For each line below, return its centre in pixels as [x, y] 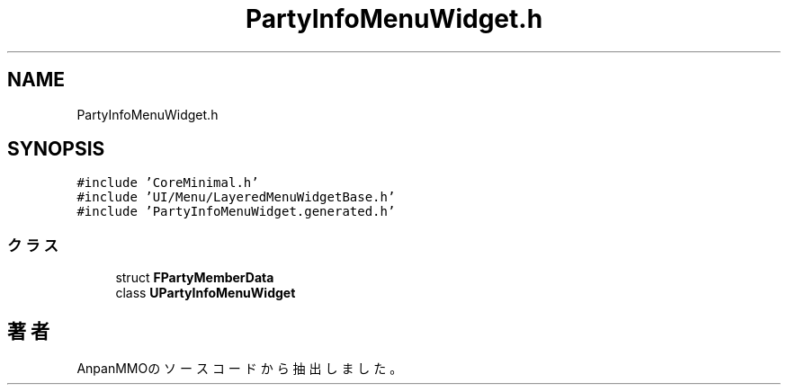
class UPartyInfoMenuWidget [206, 293]
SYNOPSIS [56, 149]
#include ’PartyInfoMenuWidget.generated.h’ [236, 212]
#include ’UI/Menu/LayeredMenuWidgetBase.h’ [236, 197]
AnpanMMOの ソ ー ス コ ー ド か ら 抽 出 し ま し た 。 [240, 369]
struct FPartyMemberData [195, 278]
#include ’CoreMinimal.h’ [168, 183]
